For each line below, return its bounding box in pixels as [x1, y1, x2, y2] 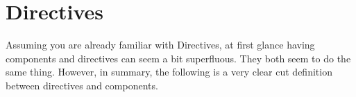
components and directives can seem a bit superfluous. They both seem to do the [6, 51, 351, 65]
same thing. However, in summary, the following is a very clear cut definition [6, 64, 332, 79]
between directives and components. [6, 78, 158, 92]
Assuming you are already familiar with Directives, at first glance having [6, 37, 315, 52]
